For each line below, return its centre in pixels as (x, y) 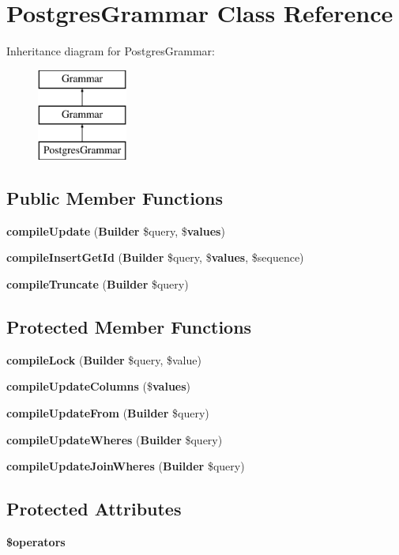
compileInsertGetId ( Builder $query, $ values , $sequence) (155, 257)
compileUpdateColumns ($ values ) (99, 386)
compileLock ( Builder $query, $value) (104, 359)
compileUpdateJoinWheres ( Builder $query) (126, 466)
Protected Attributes (94, 509)
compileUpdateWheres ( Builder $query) (115, 439)
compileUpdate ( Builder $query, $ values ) (116, 230)
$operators (36, 542)
